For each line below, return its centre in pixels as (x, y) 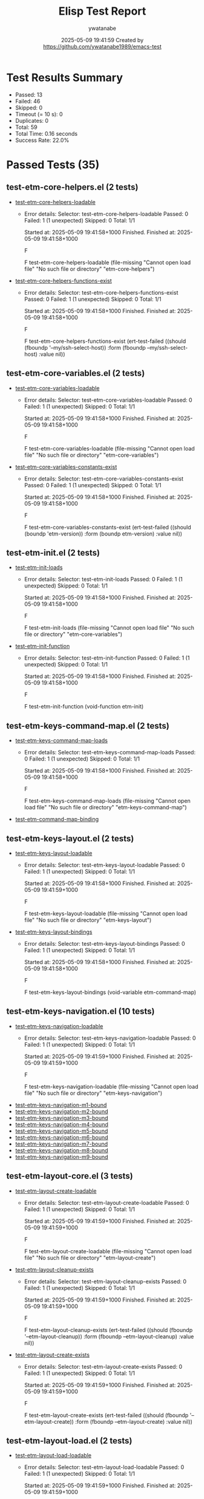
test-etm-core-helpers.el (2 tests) (72, 187)
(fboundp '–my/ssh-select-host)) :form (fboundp (85, 347)
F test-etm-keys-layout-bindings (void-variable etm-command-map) (110, 992)
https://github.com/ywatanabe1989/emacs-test (102, 46)
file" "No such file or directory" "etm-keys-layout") (88, 920)
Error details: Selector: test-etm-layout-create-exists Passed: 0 (103, 1366)
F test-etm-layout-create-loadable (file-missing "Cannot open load (108, 1251)
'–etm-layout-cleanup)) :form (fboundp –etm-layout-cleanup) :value (109, 1336)
